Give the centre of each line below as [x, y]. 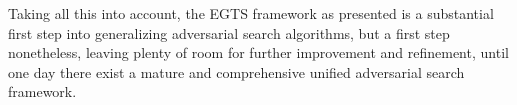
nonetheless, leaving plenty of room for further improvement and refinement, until [258, 52]
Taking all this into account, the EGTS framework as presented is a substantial [251, 13]
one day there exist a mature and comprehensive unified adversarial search [236, 71]
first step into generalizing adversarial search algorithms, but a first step [229, 32]
